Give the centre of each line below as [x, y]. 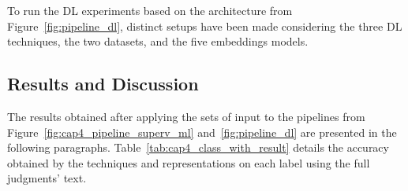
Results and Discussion [103, 84]
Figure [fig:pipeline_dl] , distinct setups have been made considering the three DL [205, 26]
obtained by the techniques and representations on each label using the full [189, 162]
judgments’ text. [47, 178]
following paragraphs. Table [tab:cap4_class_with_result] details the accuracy [198, 147]
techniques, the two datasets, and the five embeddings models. [158, 41]
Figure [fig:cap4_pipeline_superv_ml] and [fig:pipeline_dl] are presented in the [202, 132]
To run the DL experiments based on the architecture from [150, 10]
